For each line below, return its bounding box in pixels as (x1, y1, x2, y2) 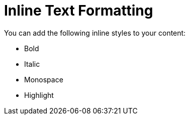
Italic (24, 59, 40, 68)
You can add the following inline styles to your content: (4, 28, 186, 37)
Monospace (24, 75, 63, 84)
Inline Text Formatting (4, 2, 153, 19)
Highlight (24, 90, 54, 99)
